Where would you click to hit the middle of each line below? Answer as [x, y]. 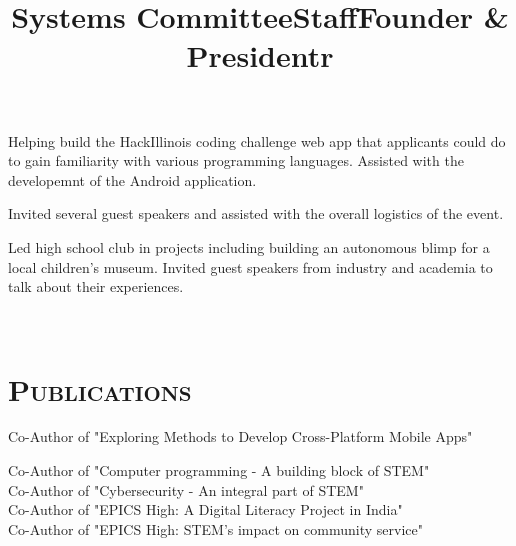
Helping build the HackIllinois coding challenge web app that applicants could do [257, 140]
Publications [100, 388]
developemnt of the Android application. [132, 179]
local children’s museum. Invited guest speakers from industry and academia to [250, 266]
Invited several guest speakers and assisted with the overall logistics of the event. [256, 213]
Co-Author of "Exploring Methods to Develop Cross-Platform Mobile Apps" [240, 436]
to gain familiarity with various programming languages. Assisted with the [236, 160]
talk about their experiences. [96, 286]
